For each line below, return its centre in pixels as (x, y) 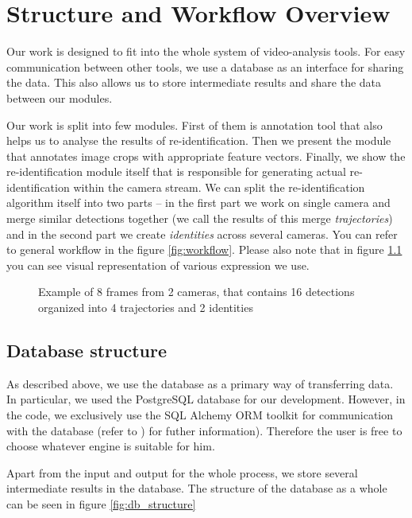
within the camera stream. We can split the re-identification (219, 187)
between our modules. (60, 97)
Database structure (87, 351)
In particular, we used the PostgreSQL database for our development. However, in (206, 399)
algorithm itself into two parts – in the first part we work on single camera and (198, 203)
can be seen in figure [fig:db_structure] (101, 503)
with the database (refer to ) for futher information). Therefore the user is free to (204, 430)
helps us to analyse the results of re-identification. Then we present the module (199, 140)
